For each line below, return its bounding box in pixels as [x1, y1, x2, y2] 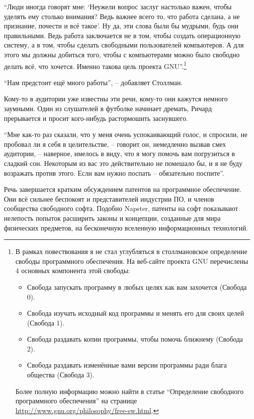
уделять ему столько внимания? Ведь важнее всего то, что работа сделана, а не [4, 11, 240, 21]
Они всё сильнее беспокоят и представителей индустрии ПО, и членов [4, 193, 214, 204]
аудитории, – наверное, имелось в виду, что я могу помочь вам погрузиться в [4, 148, 235, 159]
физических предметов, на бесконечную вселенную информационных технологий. [4, 222, 248, 233]
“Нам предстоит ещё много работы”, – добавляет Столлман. [4, 77, 183, 87]
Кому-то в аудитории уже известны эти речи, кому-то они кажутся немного [4, 93, 228, 104]
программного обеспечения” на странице [15, 396, 137, 406]
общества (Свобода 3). [27, 370, 95, 380]
